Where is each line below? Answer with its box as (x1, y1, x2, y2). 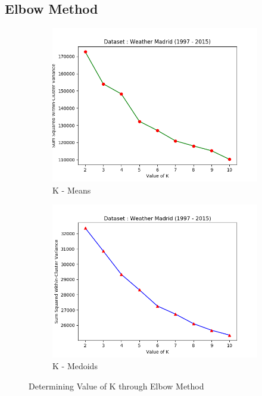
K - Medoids (52, 359, 98, 372)
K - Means (52, 183, 91, 196)
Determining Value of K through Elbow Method (29, 379, 204, 392)
